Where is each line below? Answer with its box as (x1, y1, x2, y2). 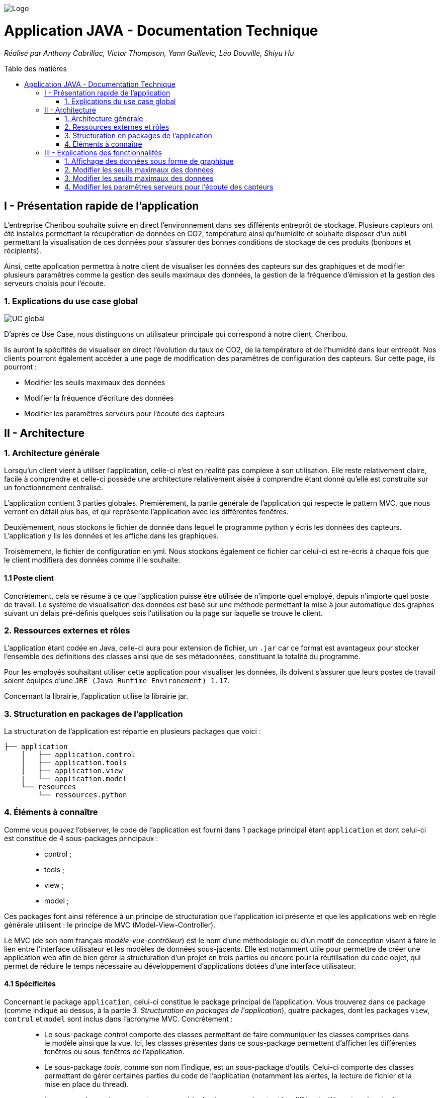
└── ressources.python (38, 791, 127, 799)
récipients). (4, 246, 41, 255)
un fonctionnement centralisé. (4, 483, 103, 492)
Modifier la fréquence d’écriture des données (24, 394, 174, 403)
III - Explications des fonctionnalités (44, 148, 162, 157)
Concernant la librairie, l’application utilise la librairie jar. (4, 692, 189, 701)
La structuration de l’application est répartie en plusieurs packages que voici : (4, 727, 261, 736)
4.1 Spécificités (4, 979, 56, 988)
